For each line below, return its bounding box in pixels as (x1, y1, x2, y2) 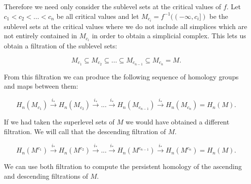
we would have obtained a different (125, 117, 230, 127)
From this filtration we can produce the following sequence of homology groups (4, 71, 239, 81)
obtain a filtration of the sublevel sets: (4, 41, 117, 51)
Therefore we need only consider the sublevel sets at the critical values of (4, 1, 221, 11)
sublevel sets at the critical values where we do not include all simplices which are (4, 21, 248, 31)
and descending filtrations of (4, 170, 88, 181)
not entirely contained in (4, 31, 77, 41)
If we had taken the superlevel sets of (4, 117, 115, 127)
